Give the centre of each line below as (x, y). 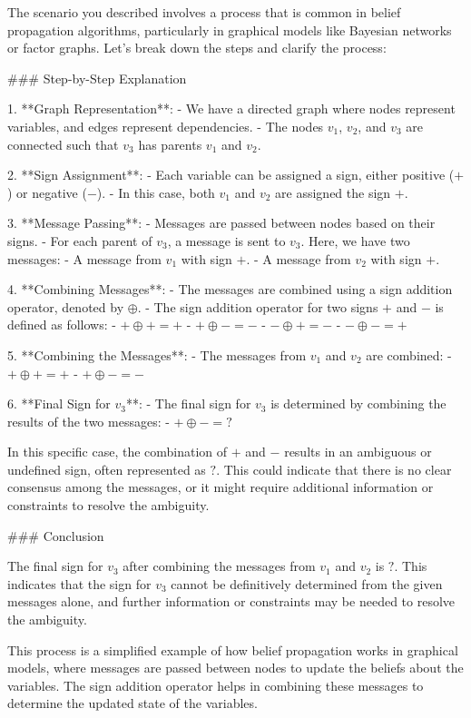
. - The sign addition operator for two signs (258, 306)
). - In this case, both (156, 192)
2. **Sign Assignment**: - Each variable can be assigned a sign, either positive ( (231, 175)
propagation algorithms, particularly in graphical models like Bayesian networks (230, 30)
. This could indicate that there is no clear (334, 469)
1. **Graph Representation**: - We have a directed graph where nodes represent (231, 108)
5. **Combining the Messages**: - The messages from (157, 354)
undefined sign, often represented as (107, 469)
